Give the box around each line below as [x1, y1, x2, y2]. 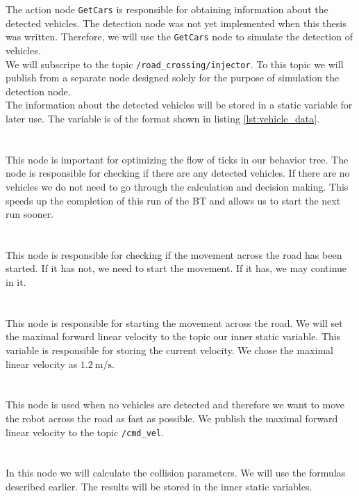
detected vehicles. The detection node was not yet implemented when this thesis [6, 15, 347, 30]
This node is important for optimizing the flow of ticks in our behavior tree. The [6, 152, 349, 166]
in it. [6, 275, 26, 289]
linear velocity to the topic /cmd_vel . [6, 424, 165, 439]
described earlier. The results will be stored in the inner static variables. [6, 479, 312, 494]
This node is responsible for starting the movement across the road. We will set [6, 315, 343, 330]
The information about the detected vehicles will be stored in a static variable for [6, 97, 353, 112]
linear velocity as [6, 356, 78, 371]
